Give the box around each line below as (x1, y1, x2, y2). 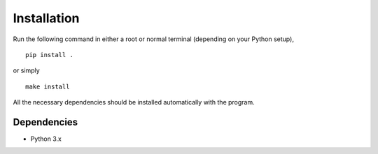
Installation (13, 10, 80, 26)
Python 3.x (30, 134, 62, 143)
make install (25, 82, 70, 91)
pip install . (25, 51, 73, 59)
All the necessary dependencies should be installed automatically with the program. (13, 98, 255, 107)
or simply (13, 66, 40, 75)
